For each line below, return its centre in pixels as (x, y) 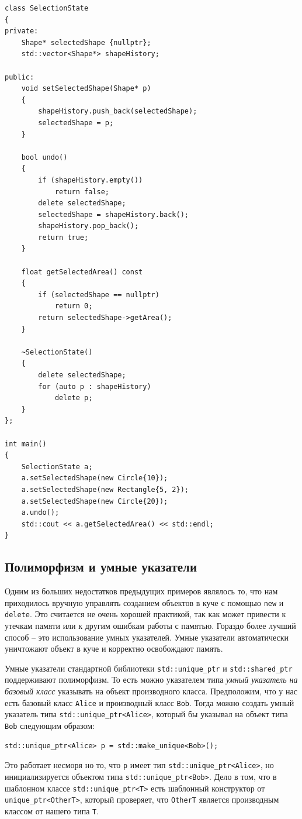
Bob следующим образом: (50, 725)
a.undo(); (40, 513)
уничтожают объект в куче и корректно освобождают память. (114, 648)
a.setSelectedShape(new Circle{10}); (95, 478)
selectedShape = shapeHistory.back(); (113, 214)
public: (20, 77)
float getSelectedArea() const (82, 272)
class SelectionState (47, 8)
